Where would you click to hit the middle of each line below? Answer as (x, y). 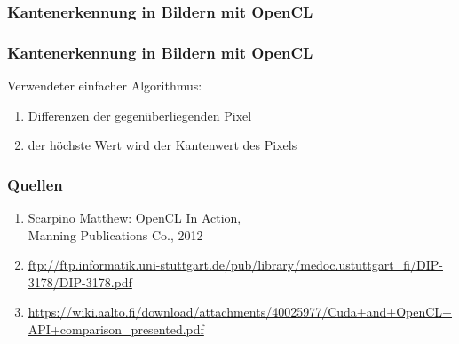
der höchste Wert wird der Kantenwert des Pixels (162, 145)
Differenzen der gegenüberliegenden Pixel (140, 115)
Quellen (35, 184)
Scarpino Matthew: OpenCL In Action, (135, 218)
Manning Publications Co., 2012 (115, 235)
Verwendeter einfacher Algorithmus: (105, 86)
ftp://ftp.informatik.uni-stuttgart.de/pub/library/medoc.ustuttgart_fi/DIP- (235, 265)
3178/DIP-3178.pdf (80, 281)
